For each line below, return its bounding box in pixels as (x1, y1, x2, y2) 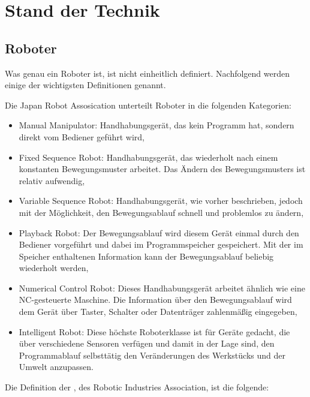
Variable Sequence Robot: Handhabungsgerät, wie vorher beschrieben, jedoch (19, 194, 303, 207)
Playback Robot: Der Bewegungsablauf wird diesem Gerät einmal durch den (19, 226, 299, 239)
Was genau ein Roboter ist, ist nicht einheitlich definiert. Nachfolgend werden (5, 67, 290, 79)
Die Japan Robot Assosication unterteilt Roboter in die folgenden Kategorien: (5, 98, 291, 111)
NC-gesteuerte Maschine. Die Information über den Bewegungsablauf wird (19, 293, 292, 306)
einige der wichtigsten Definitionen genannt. (5, 79, 166, 91)
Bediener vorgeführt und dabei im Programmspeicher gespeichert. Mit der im (19, 238, 303, 251)
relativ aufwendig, (19, 174, 85, 187)
